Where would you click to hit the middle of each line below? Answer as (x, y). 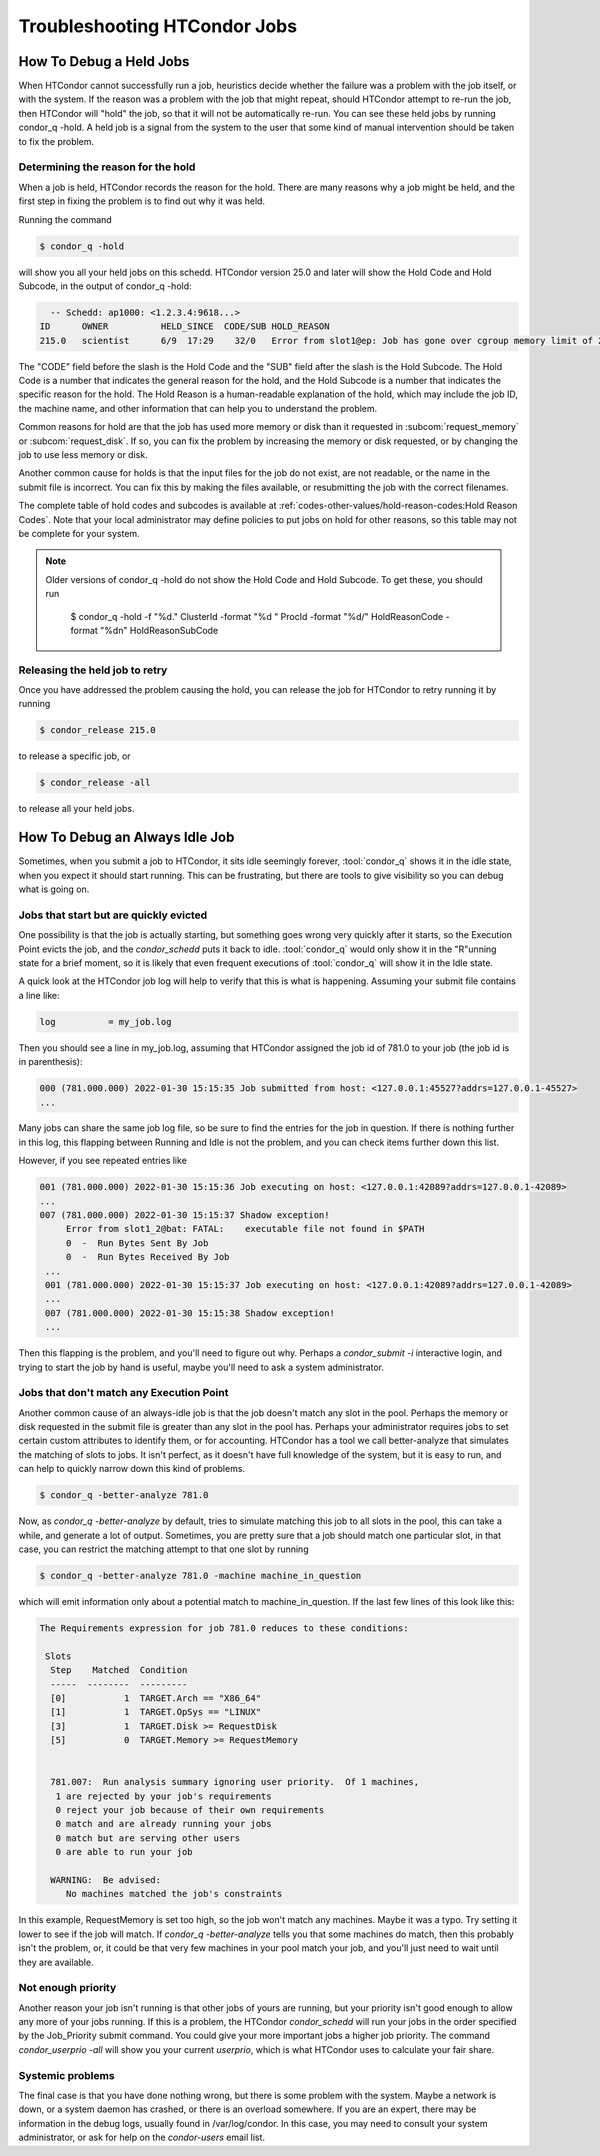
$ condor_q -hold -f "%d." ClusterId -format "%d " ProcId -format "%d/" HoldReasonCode (257, 616)
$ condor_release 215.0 (98, 730)
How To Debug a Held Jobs (104, 61)
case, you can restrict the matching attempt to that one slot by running (163, 1549)
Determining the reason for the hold (107, 167)
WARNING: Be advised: (106, 1879)
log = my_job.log (105, 1021)
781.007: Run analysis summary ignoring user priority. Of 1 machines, (235, 1782)
